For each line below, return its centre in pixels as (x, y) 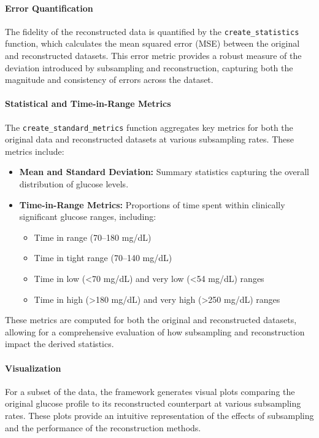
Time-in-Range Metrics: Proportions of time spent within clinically (152, 204)
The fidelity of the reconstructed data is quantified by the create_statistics (152, 31)
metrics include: (35, 151)
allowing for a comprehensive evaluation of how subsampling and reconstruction (155, 331)
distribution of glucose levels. (74, 184)
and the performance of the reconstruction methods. (103, 427)
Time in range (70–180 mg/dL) (93, 237)
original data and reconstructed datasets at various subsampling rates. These (149, 139)
